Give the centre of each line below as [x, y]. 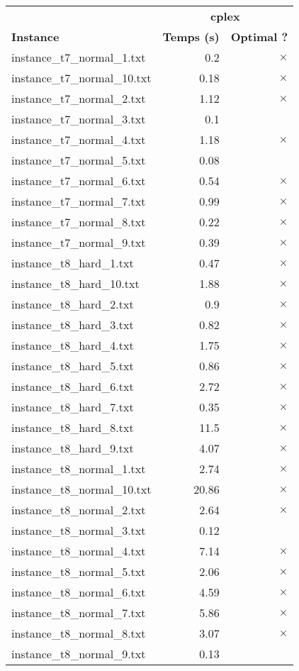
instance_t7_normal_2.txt [79, 98]
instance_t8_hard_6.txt [73, 386]
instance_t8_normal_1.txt [79, 468]
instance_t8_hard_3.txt [73, 325]
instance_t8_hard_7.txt [73, 407]
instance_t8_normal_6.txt [79, 592]
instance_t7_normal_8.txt [79, 222]
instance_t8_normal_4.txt [79, 551]
